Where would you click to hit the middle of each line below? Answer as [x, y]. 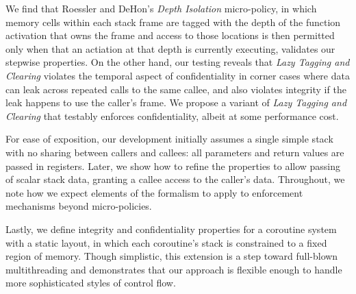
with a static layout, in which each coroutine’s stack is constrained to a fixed [166, 242]
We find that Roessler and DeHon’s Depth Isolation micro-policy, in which [161, 8]
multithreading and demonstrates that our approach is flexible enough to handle [174, 269]
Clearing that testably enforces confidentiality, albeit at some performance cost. [172, 115]
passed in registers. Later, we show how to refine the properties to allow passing [173, 166]
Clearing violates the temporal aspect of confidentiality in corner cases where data [178, 75]
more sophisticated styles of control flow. [91, 283]
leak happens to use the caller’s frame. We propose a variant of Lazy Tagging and [176, 102]
